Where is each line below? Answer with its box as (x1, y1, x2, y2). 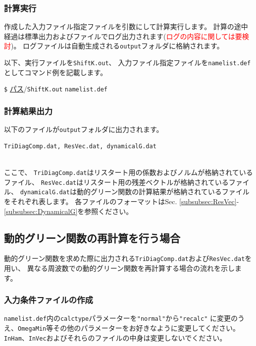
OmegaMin (18, 325, 47, 333)
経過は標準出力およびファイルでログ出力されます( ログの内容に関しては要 (4, 31, 242, 41)
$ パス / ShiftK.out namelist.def (4, 84, 108, 94)
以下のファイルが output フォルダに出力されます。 (4, 124, 163, 134)
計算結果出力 (4, 104, 53, 117)
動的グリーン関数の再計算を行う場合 (4, 230, 180, 245)
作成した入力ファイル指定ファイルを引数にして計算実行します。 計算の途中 (4, 21, 248, 32)
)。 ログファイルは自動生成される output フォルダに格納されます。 (11, 41, 224, 51)
